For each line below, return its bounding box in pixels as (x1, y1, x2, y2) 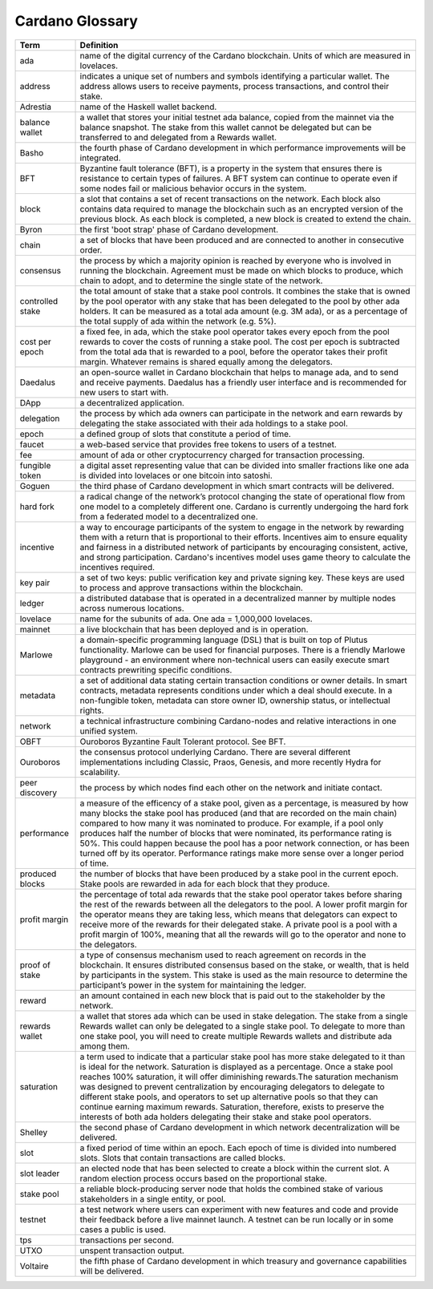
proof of (19, 959, 51, 970)
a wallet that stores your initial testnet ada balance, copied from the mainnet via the (79, 111, 395, 123)
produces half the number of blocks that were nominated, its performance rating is (79, 827, 392, 838)
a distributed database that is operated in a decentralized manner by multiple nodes (79, 592, 396, 604)
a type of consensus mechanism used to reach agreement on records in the (79, 949, 366, 960)
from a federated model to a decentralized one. (79, 511, 258, 522)
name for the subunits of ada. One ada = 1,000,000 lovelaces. (79, 613, 313, 624)
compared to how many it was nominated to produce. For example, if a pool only (79, 818, 384, 829)
